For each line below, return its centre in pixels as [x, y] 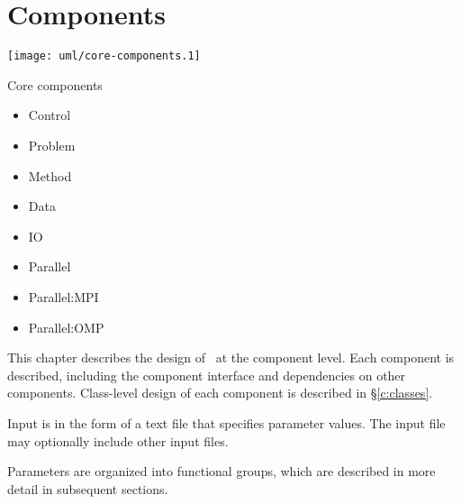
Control [50, 115]
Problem [52, 145]
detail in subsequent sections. [88, 488]
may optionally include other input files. [118, 440]
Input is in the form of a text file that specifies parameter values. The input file [226, 422]
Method [50, 175]
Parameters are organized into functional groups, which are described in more [221, 471]
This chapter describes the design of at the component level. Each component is [231, 357]
